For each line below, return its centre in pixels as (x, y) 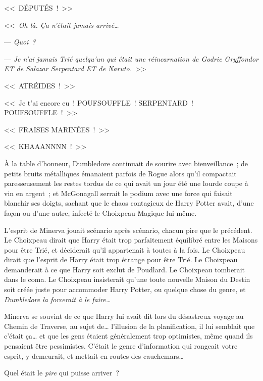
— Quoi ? (20, 42)
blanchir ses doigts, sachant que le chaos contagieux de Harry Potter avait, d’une (129, 203)
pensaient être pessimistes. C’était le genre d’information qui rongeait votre (121, 346)
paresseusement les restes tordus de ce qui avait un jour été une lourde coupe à (126, 183)
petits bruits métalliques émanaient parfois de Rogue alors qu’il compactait (120, 173)
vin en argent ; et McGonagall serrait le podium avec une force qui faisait (118, 193)
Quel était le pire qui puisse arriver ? (62, 373)
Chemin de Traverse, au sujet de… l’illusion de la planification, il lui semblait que (129, 326)
